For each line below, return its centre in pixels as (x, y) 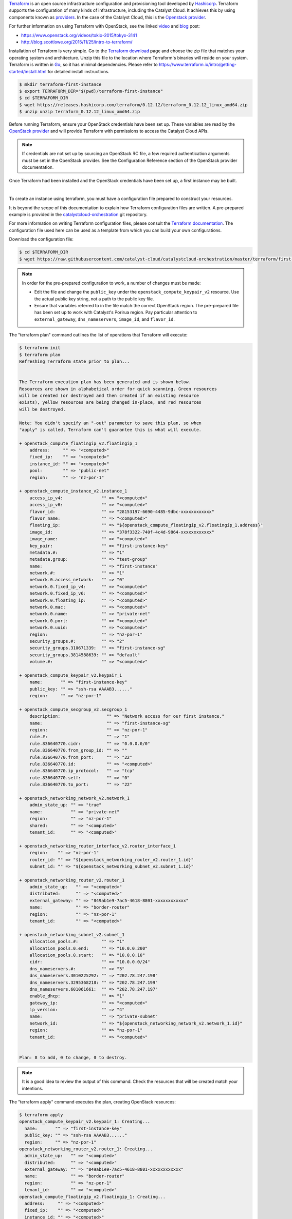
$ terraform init (40, 348)
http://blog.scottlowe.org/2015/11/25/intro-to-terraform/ (77, 42)
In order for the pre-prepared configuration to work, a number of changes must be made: (111, 283)
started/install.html (28, 71)
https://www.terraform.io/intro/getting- (198, 65)
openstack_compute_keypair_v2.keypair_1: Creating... (85, 1122)
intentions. (33, 1088)
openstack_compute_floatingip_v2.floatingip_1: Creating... (92, 1197)
